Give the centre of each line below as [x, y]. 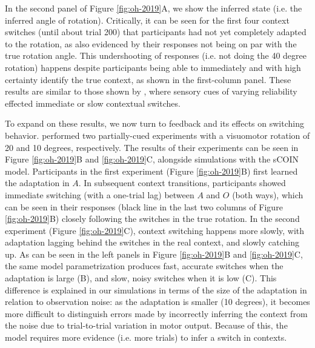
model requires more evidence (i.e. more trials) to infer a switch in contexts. [146, 337]
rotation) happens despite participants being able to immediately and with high [153, 67]
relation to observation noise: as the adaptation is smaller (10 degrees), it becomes [157, 302]
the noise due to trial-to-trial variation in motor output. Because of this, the [146, 325]
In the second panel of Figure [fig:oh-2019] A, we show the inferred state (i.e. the [154, 8]
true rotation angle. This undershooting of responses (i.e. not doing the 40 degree [156, 55]
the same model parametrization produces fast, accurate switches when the [144, 266]
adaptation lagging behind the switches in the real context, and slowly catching [152, 242]
